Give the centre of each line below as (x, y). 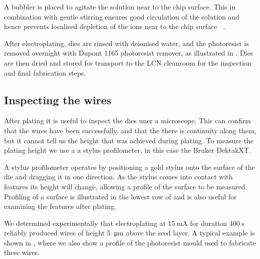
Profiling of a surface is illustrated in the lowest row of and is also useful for (120, 196)
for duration (209, 223)
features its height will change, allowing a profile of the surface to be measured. (126, 186)
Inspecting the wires (58, 99)
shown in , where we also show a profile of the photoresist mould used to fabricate (130, 242)
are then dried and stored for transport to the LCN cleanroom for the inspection (128, 62)
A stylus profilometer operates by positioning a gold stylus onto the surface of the (129, 167)
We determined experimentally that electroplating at (85, 223)
